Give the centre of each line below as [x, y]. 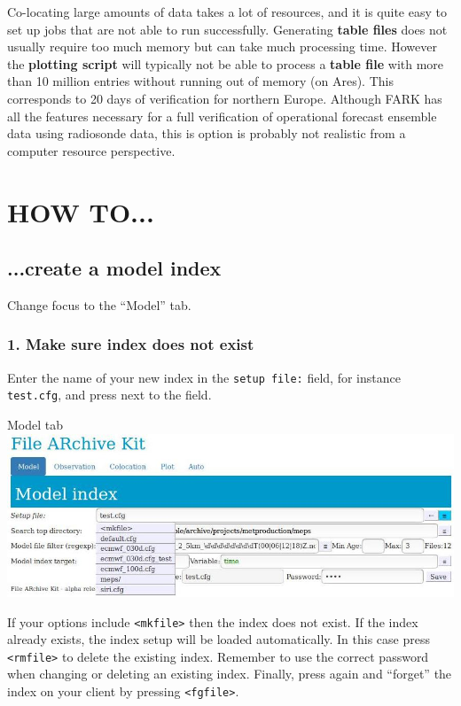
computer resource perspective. [91, 150]
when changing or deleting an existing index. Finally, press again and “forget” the [230, 674]
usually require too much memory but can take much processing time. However [222, 47]
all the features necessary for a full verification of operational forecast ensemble [222, 116]
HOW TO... [81, 211]
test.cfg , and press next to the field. [109, 395]
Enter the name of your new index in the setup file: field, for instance [204, 377]
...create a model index [114, 268]
